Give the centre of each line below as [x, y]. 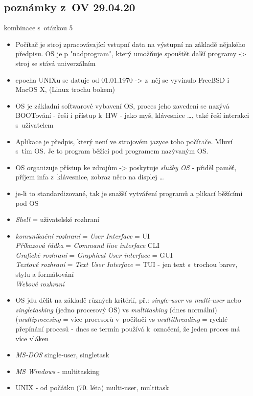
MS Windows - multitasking [57, 371]
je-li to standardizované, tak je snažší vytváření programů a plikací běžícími [129, 193]
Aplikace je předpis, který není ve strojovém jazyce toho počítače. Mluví [124, 141]
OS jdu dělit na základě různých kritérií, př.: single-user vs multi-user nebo [128, 300]
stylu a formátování [45, 274]
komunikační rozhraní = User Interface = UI [83, 235]
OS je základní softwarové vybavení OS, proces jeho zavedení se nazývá [122, 105]
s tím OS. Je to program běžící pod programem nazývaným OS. [112, 151]
